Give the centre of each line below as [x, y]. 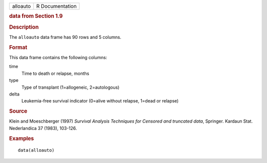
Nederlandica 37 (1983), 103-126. [43, 128]
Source [18, 111]
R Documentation [56, 6]
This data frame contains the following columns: [58, 57]
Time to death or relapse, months [55, 73]
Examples [22, 138]
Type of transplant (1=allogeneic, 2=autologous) [70, 87]
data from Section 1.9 [36, 16]
